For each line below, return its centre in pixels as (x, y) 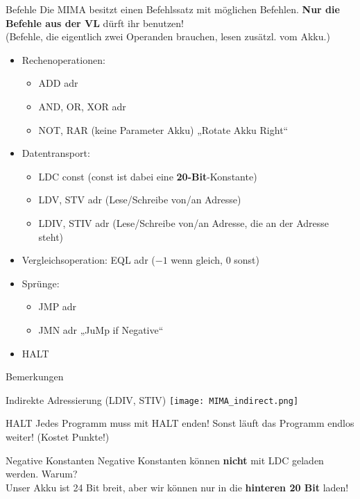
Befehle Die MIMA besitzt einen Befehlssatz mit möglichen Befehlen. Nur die (173, 9)
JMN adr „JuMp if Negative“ (101, 329)
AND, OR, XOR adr (82, 106)
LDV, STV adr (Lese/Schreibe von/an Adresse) (140, 200)
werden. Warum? (42, 474)
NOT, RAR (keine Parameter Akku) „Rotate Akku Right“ (163, 129)
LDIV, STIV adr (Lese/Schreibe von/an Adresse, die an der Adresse (183, 222)
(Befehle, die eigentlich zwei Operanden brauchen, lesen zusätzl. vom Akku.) (168, 36)
